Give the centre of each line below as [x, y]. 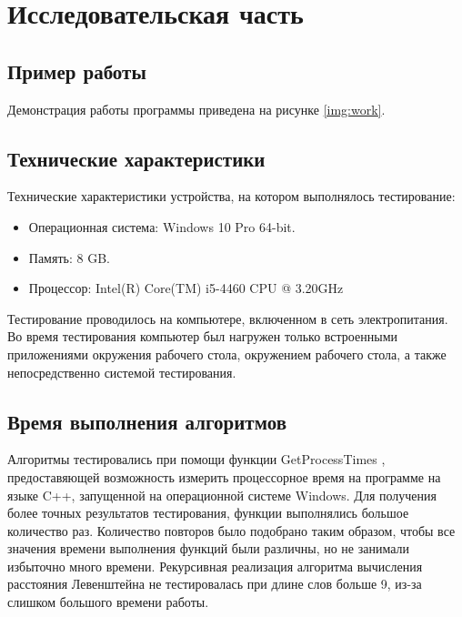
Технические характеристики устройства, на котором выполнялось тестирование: [231, 196]
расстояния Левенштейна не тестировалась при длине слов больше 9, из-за [215, 584]
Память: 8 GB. [69, 257]
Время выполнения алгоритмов [147, 421]
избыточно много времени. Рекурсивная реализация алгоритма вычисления [215, 566]
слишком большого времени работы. [108, 602]
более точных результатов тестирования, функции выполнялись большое [208, 513]
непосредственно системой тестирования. [122, 372]
